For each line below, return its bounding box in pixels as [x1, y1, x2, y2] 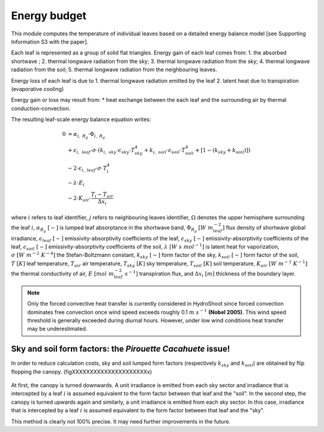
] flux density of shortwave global [222, 223, 306, 231]
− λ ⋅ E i [68, 179, 85, 188]
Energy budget [11, 9, 87, 22]
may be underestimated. [27, 325, 88, 333]
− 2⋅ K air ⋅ [68, 195, 91, 203]
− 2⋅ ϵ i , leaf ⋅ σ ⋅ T [68, 165, 107, 173]
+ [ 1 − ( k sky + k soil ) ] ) [195, 147, 251, 155]
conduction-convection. [11, 105, 71, 112]
